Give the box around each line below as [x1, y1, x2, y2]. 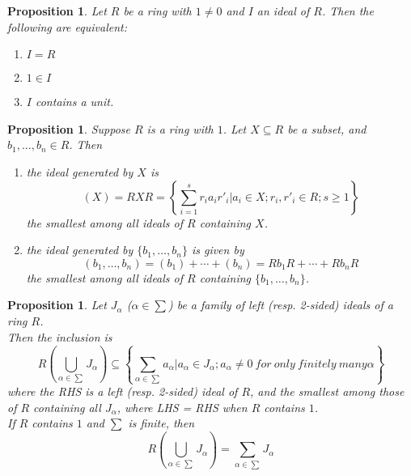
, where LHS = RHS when [117, 398, 248, 415]
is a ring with [146, 120, 214, 137]
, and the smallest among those [250, 383, 405, 400]
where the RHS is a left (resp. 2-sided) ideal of [7, 383, 238, 400]
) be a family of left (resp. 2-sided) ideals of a [167, 296, 393, 313]
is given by [191, 241, 244, 258]
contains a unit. [35, 93, 114, 110]
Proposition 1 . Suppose [7, 120, 130, 137]
